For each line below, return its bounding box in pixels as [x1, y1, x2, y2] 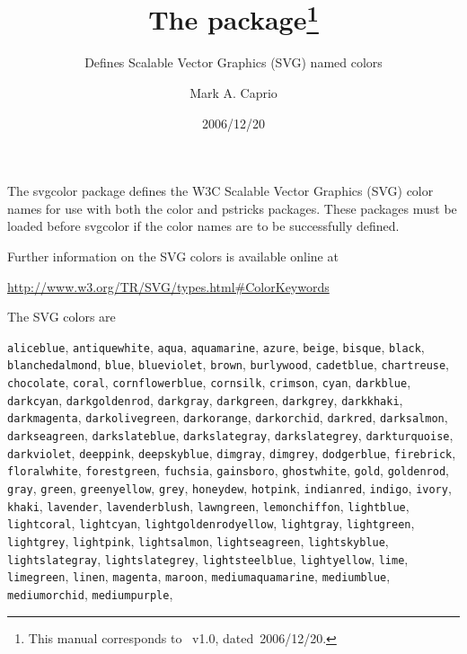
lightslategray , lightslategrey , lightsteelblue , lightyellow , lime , [7, 549, 409, 568]
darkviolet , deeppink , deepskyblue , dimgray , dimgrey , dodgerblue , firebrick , [7, 443, 456, 462]
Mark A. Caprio [189, 84, 278, 102]
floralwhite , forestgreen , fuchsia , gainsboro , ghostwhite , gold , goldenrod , [7, 461, 450, 480]
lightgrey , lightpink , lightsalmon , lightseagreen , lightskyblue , [7, 532, 389, 551]
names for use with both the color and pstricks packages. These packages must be [7, 199, 457, 217]
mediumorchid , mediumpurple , [7, 584, 173, 603]
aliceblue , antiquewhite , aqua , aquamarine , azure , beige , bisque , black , [7, 337, 425, 356]
